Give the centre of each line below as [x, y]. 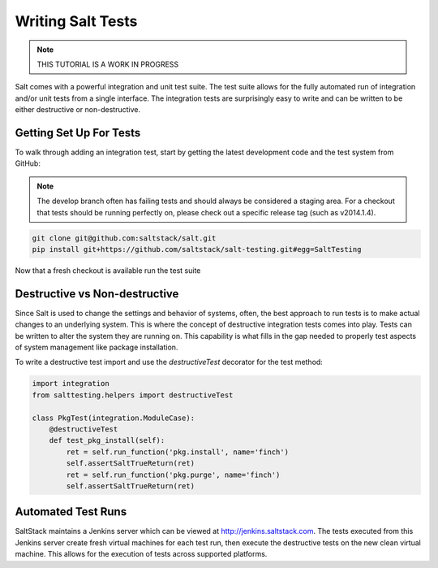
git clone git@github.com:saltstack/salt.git [124, 238]
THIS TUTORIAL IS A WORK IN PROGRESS [108, 64]
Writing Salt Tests [76, 21]
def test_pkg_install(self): [107, 440]
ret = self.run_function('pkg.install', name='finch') [178, 452]
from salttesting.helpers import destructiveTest [133, 395]
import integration [71, 384]
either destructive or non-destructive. [78, 110]
